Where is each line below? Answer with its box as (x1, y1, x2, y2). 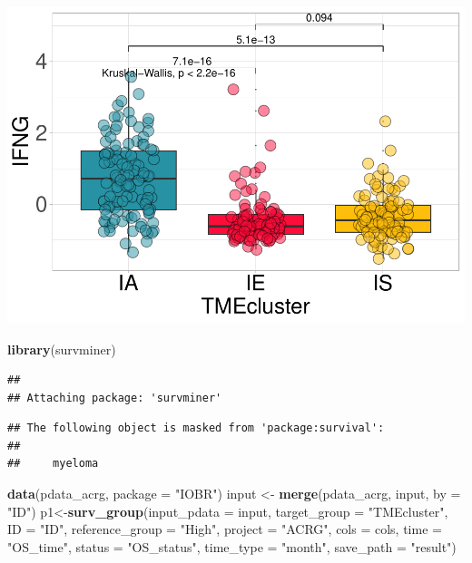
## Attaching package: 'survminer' (7, 391, 222, 404)
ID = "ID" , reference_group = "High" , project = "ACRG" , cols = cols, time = (7, 519, 442, 539)
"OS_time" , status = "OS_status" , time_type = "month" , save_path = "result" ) (7, 537, 457, 556)
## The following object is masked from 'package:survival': (7, 422, 385, 435)
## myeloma (7, 457, 99, 471)
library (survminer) (7, 339, 116, 358)
